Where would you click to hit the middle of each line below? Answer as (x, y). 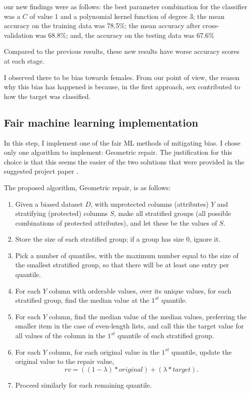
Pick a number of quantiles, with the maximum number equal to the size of (127, 255)
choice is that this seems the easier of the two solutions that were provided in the (124, 161)
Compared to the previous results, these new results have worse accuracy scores (122, 51)
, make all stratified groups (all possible (172, 213)
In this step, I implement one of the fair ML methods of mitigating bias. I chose (122, 142)
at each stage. (24, 60)
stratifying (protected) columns (61, 213)
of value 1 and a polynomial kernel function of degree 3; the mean (127, 16)
